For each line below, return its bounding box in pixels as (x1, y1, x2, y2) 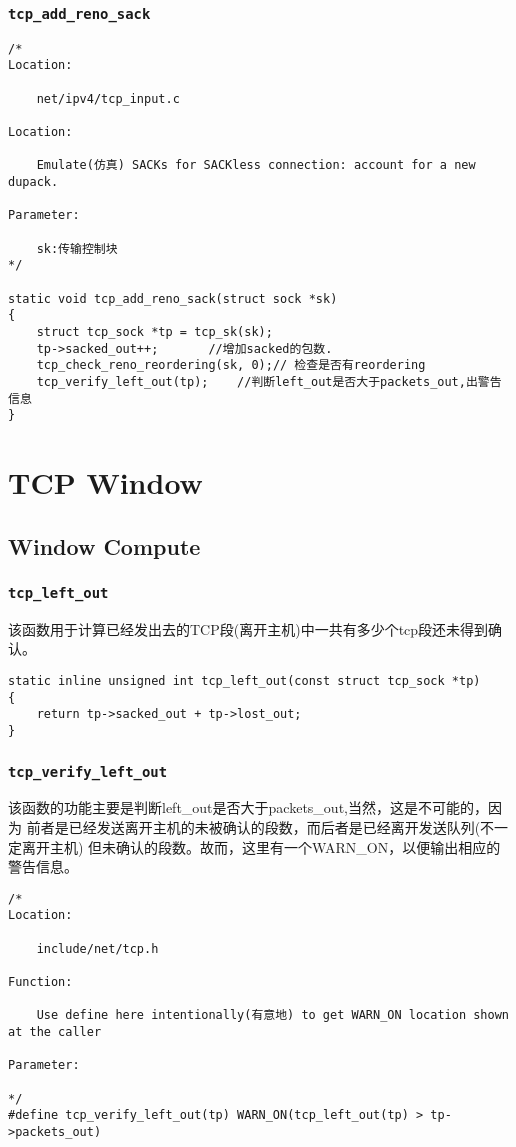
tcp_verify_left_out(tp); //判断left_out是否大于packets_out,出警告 (36, 374, 502, 389)
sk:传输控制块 (36, 241, 118, 256)
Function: (8, 975, 73, 990)
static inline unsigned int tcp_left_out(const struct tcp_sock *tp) (8, 674, 481, 688)
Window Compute (8, 530, 201, 561)
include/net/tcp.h (36, 941, 159, 956)
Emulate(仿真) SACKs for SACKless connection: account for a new (36, 158, 476, 173)
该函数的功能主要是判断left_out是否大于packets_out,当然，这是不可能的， (8, 797, 488, 818)
